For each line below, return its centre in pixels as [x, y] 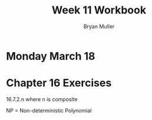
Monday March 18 [51, 56]
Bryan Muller [99, 26]
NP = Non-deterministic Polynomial [49, 110]
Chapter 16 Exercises [59, 83]
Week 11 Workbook [99, 10]
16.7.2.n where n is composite [42, 99]
